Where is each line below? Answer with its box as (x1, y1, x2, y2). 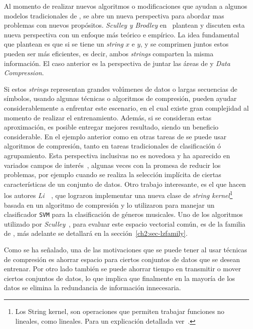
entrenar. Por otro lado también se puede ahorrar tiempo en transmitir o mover (4, 263, 241, 274)
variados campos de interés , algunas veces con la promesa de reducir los (4, 160, 221, 170)
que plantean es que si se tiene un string (4, 39, 124, 49)
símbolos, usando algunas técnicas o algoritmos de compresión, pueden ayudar (4, 93, 237, 103)
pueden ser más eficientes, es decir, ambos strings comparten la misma (4, 48, 214, 58)
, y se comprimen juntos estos (140, 39, 229, 49)
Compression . (4, 67, 44, 78)
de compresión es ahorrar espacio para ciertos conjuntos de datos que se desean (4, 254, 240, 264)
